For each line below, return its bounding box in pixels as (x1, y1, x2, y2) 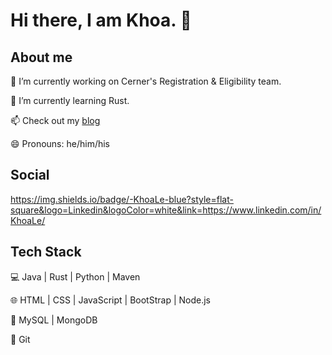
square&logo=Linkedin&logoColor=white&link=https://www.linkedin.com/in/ (10, 204, 322, 216)
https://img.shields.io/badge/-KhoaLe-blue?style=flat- (10, 193, 234, 205)
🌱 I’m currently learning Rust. (10, 95, 130, 106)
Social (10, 167, 50, 184)
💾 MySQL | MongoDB (10, 314, 98, 326)
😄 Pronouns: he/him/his (10, 138, 111, 149)
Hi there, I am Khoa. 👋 (10, 9, 192, 32)
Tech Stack (10, 244, 82, 261)
